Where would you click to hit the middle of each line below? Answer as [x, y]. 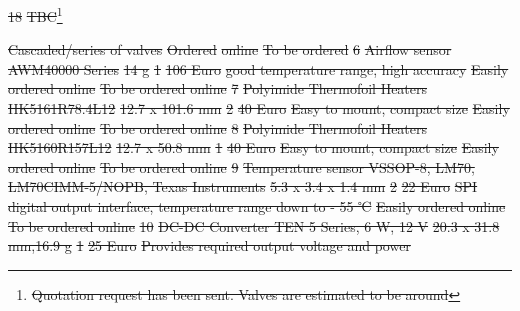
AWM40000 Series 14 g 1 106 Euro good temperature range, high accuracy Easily [258, 68]
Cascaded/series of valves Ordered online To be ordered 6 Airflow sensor [230, 49]
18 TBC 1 [35, 14]
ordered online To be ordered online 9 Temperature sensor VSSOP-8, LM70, [241, 166]
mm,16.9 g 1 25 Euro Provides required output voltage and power [209, 245]
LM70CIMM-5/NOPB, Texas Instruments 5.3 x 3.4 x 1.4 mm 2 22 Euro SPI [243, 186]
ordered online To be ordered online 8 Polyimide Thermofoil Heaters [218, 127]
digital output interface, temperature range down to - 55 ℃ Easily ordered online [257, 206]
